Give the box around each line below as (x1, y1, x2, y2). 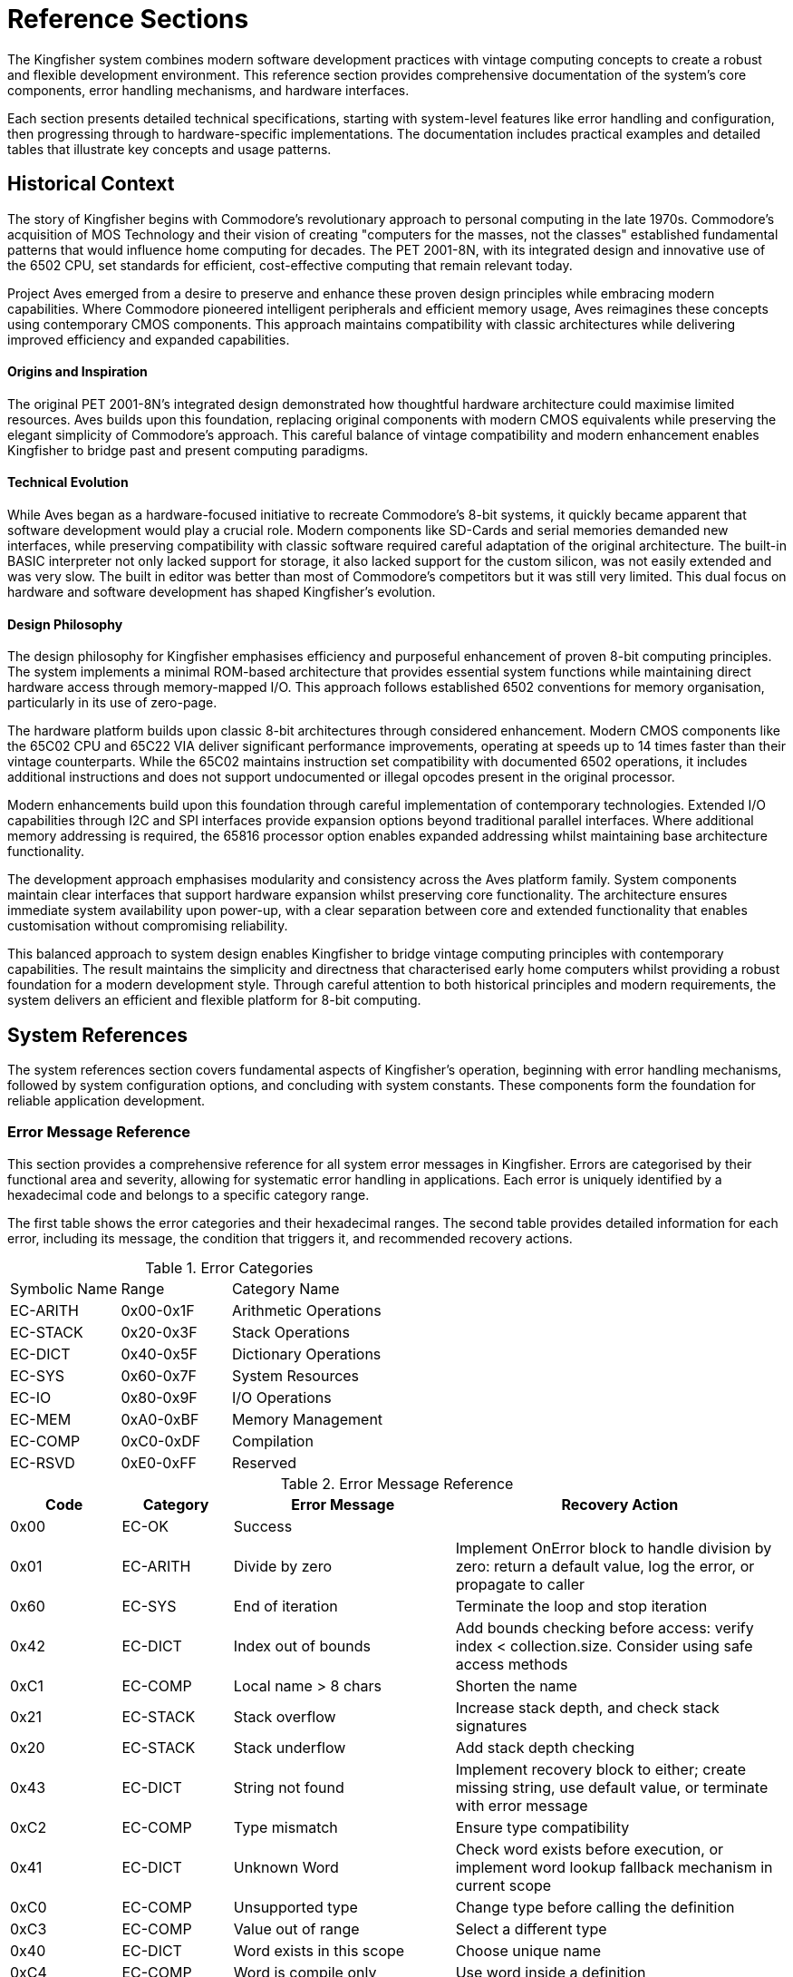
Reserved (231, 1453, 297, 1472)
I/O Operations (231, 1388, 332, 1407)
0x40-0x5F (121, 1344, 198, 1363)
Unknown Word (233, 1857, 339, 1876)
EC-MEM (10, 1409, 72, 1428)
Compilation (231, 1431, 314, 1450)
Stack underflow (233, 1738, 346, 1757)
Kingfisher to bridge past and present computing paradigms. (7, 442, 369, 458)
